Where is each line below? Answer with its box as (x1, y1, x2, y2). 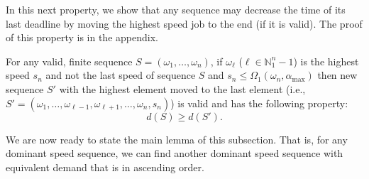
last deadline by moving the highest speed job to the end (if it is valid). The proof (6, 16, 363, 31)
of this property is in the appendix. (6, 30, 158, 45)
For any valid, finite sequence (6, 53, 133, 68)
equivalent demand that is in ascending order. (6, 159, 204, 174)
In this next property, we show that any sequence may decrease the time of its (6, 2, 346, 16)
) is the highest (293, 53, 359, 68)
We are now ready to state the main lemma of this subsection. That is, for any (6, 131, 348, 146)
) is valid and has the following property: (170, 95, 348, 110)
